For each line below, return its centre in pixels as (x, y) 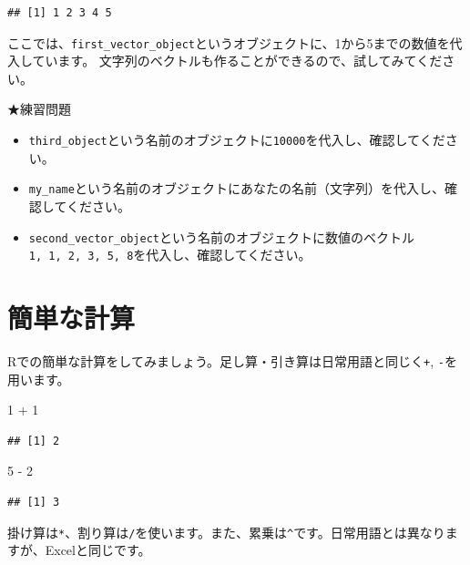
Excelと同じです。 (98, 550)
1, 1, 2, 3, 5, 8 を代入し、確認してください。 (170, 255)
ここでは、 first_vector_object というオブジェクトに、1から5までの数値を (229, 42)
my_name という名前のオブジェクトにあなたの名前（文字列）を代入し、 (236, 188)
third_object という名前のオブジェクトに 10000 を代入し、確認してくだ (237, 140)
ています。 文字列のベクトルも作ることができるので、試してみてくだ (237, 61)
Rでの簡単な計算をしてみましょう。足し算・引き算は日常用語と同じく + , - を (232, 360)
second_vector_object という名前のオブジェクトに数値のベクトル (221, 236)
